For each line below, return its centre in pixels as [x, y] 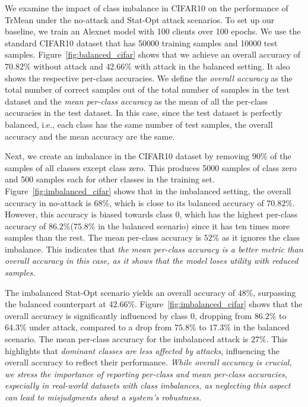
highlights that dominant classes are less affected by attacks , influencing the [142, 350]
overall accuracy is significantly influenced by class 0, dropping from [128, 315]
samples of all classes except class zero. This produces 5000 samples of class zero [151, 167]
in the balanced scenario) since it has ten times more [194, 225]
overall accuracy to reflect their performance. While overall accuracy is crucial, [148, 362]
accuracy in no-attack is [48, 202]
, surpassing [274, 292]
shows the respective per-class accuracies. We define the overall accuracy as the [149, 78]
